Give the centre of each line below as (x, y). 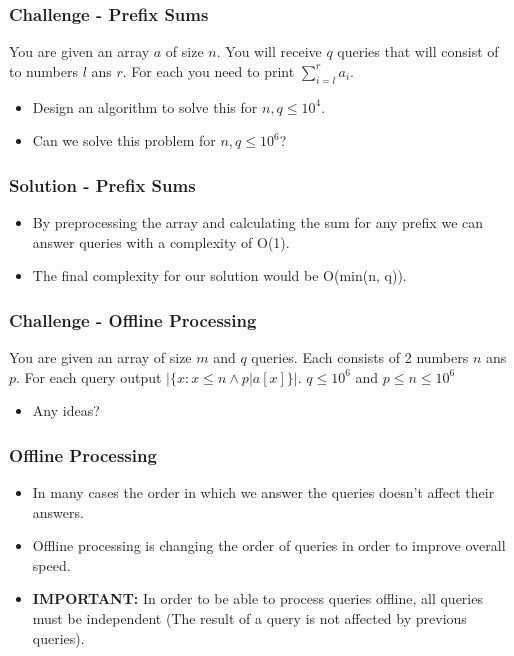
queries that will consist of (418, 51)
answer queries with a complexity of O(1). (161, 241)
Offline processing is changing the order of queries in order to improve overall (269, 545)
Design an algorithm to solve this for (145, 106)
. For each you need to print (208, 70)
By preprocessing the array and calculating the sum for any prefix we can (258, 222)
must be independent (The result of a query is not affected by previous (249, 617)
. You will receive (269, 51)
